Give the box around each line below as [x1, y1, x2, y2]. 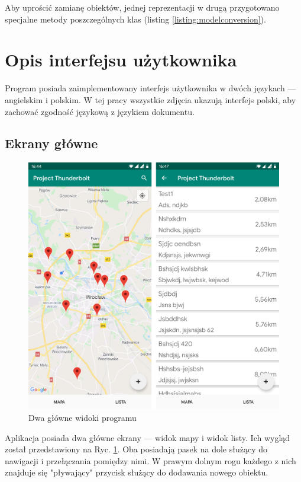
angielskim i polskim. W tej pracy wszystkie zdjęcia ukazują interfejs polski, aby [5, 93, 296, 106]
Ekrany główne [5, 134, 98, 152]
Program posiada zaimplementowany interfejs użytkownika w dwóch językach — [5, 82, 296, 94]
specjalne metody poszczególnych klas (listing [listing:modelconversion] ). [5, 12, 266, 25]
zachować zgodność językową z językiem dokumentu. [5, 105, 195, 117]
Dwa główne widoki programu [28, 411, 137, 424]
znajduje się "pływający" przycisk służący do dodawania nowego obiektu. [5, 466, 268, 478]
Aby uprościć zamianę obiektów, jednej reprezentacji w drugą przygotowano [5, 1, 280, 13]
